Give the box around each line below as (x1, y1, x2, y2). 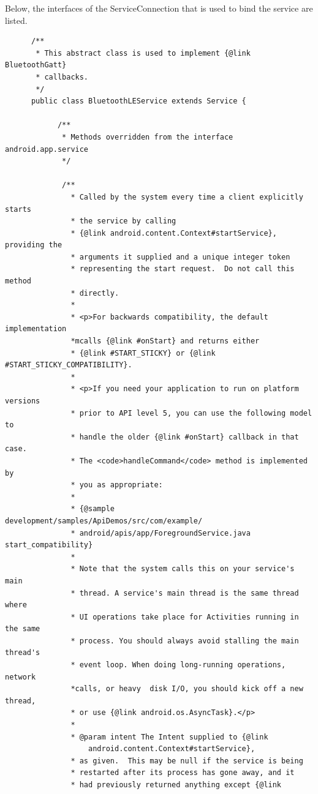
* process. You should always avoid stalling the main (70, 636, 299, 645)
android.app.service (5, 144, 89, 154)
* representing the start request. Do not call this (70, 264, 295, 274)
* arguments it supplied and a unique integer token (70, 252, 290, 261)
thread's (5, 648, 40, 657)
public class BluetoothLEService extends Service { (31, 97, 246, 106)
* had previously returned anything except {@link (70, 781, 282, 789)
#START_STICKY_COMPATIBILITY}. (5, 361, 132, 370)
